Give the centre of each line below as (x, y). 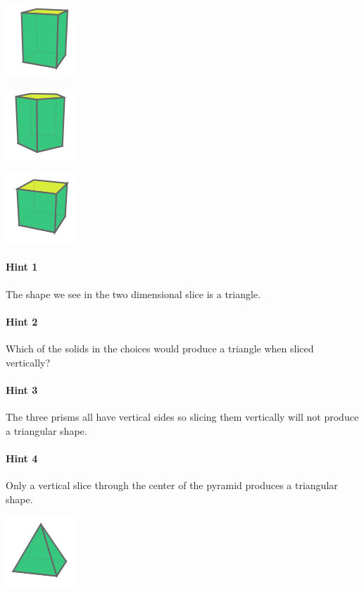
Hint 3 (22, 389)
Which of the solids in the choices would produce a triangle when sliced (160, 348)
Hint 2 (22, 321)
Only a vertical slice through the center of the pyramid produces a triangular (172, 485)
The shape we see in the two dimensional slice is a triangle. (133, 294)
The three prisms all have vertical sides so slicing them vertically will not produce (182, 416)
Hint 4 (22, 458)
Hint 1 (22, 267)
